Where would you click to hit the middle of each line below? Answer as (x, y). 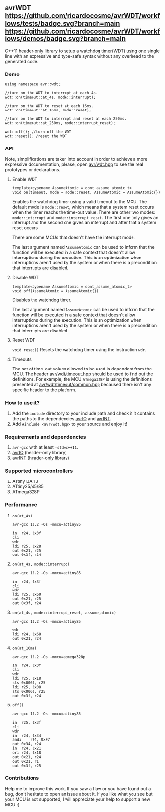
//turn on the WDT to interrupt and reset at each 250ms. (66, 119)
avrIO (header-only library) (39, 453)
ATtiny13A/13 (25, 481)
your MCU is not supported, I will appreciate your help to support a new (78, 799)
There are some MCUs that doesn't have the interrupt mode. (74, 238)
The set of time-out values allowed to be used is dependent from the (82, 369)
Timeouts (22, 359)
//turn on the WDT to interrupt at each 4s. (51, 93)
